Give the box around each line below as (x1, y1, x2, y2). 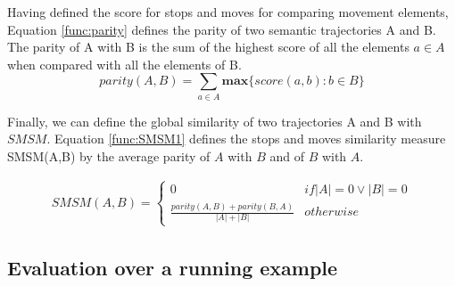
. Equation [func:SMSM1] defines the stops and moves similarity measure (46, 129, 446, 148)
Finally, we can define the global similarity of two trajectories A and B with (7, 111, 422, 130)
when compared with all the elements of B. (7, 54, 242, 73)
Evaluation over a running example (7, 254, 338, 282)
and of (269, 146, 304, 165)
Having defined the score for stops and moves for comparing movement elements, (7, 3, 449, 20)
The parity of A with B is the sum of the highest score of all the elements (7, 37, 409, 56)
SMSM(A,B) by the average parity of (7, 146, 211, 165)
